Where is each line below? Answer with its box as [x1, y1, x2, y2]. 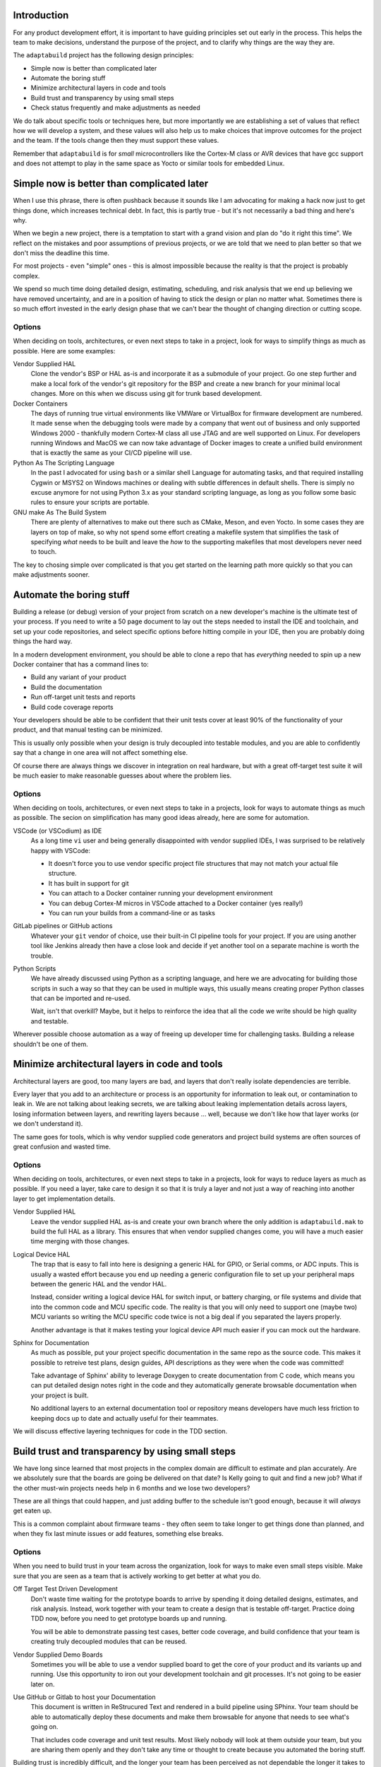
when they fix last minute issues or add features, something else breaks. [13, 1530, 224, 1538]
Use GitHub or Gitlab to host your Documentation [13, 1693, 156, 1701]
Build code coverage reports [30, 703, 114, 711]
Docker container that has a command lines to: [13, 660, 149, 668]
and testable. [30, 1016, 69, 1025]
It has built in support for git [48, 879, 130, 887]
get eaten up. [13, 1506, 52, 1515]
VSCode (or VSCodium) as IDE [13, 826, 102, 835]
